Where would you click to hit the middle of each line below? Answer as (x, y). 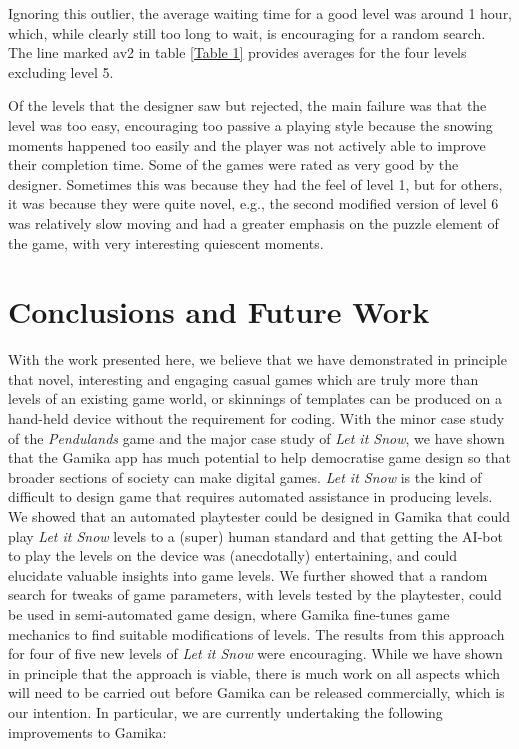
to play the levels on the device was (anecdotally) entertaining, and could (232, 555)
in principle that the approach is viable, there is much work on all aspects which (254, 672)
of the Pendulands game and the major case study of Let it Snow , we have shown (256, 437)
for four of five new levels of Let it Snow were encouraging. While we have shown (255, 653)
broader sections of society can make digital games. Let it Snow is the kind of (245, 476)
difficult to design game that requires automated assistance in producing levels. (250, 496)
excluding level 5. (61, 71)
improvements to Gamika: (87, 731)
